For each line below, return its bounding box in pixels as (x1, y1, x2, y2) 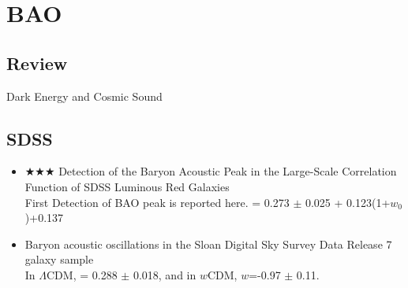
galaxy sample (24, 251, 94, 268)
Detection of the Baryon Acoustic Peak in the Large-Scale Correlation (58, 163, 397, 179)
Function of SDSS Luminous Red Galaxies (24, 178, 230, 194)
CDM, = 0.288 (47, 266, 118, 282)
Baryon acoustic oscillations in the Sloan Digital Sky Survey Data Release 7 (24, 235, 392, 252)
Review (6, 50, 68, 75)
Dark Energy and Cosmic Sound (6, 87, 163, 104)
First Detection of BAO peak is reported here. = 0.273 (24, 194, 290, 210)
